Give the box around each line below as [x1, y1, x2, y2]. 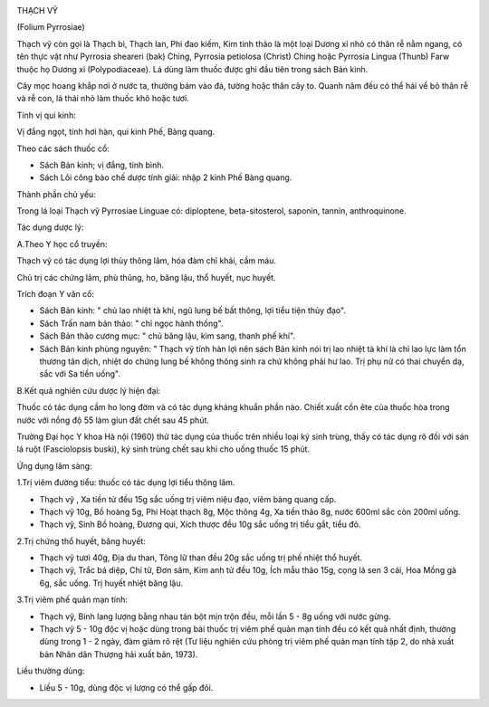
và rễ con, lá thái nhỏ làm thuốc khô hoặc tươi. [16, 93, 189, 104]
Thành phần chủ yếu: [16, 188, 97, 199]
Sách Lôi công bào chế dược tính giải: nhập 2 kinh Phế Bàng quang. [39, 172, 292, 183]
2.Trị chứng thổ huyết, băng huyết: [16, 535, 147, 547]
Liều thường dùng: [16, 665, 85, 676]
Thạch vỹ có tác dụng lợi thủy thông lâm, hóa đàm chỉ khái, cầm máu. [16, 255, 276, 266]
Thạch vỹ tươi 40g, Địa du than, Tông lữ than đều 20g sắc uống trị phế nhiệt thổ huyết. [39, 552, 362, 563]
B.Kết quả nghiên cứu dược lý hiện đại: [16, 385, 161, 396]
